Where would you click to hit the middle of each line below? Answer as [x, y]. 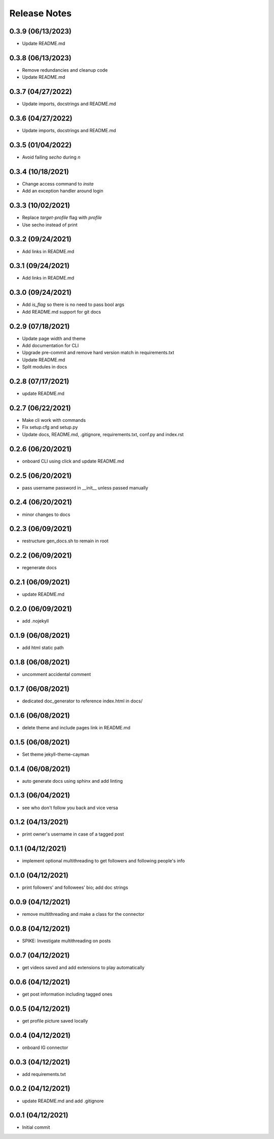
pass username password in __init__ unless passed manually [85, 487]
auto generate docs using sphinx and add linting [72, 781]
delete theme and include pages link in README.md [76, 727]
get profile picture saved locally [55, 1021]
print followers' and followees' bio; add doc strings [75, 887]
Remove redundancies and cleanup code [65, 70]
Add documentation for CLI [50, 346]
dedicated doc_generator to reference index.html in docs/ [82, 701]
